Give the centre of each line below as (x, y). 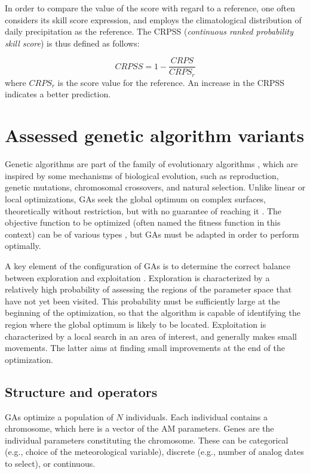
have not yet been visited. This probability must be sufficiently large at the (142, 301)
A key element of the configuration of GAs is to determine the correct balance (148, 265)
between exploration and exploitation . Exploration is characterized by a (137, 277)
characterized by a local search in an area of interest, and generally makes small (151, 336)
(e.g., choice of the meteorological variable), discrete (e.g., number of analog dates (154, 452)
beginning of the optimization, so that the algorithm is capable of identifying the (153, 313)
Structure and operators (81, 391)
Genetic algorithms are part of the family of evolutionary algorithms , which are (151, 164)
